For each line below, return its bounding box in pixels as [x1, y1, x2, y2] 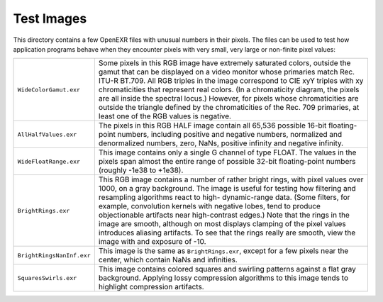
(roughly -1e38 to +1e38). [98, 165, 184, 175]
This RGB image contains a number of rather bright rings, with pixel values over [98, 174, 364, 184]
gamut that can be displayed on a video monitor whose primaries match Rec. [98, 67, 355, 77]
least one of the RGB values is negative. [98, 111, 232, 121]
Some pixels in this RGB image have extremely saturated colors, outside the [98, 58, 351, 68]
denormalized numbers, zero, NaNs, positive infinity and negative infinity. [98, 138, 344, 148]
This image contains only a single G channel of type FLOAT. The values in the [98, 147, 357, 157]
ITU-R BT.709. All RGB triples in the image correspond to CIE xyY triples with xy [98, 76, 364, 86]
